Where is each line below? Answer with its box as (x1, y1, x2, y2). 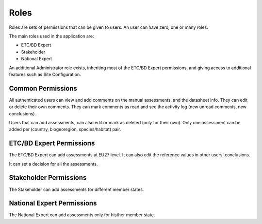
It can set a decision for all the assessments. (9, 161, 98, 167)
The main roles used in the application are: (9, 33, 94, 39)
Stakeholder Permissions (9, 173, 87, 182)
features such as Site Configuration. (9, 71, 81, 77)
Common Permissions (9, 84, 78, 93)
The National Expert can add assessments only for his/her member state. (9, 212, 155, 218)
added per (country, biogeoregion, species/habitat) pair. (9, 127, 121, 132)
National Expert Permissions (9, 199, 97, 207)
